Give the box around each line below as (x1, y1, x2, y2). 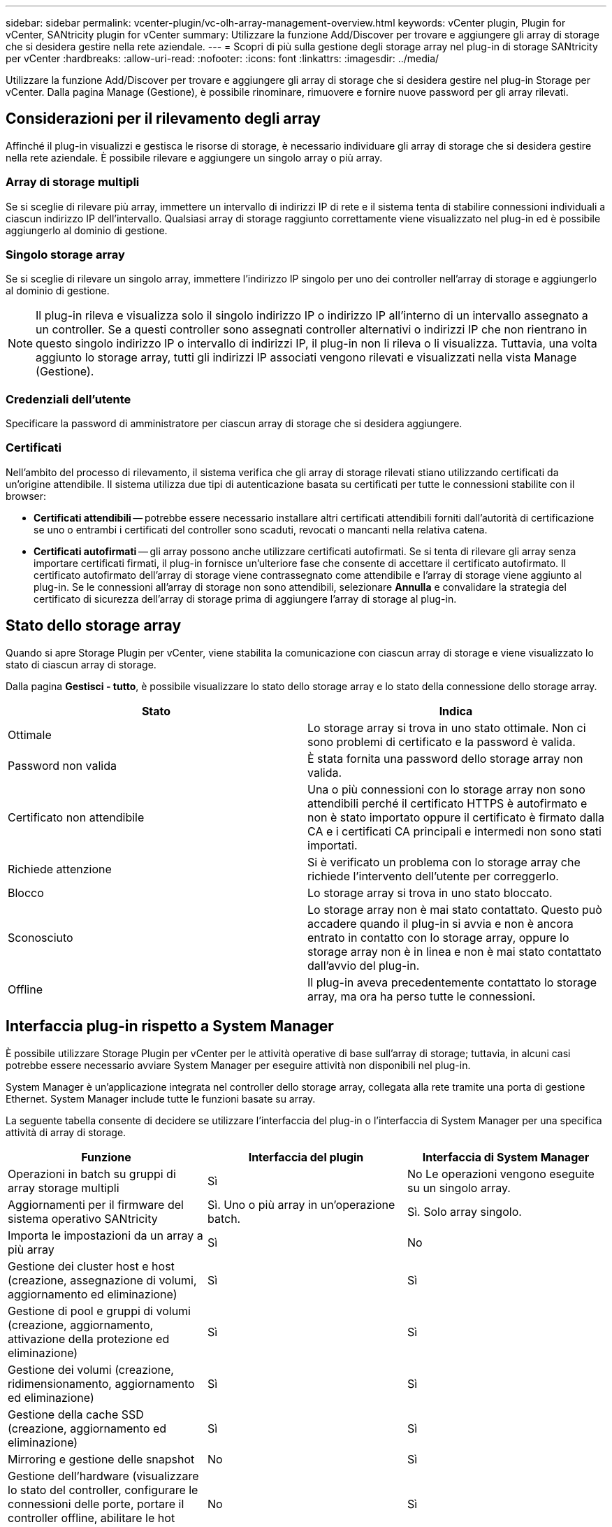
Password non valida (8, 758, 117, 773)
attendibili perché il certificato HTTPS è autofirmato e (307, 796, 588, 810)
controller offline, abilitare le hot (8, 1510, 175, 1525)
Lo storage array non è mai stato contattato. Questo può (307, 902, 602, 917)
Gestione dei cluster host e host (8, 1259, 175, 1273)
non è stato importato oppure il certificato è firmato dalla (307, 810, 604, 824)
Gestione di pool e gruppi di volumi (8, 1303, 191, 1318)
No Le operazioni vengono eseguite (407, 1166, 595, 1181)
